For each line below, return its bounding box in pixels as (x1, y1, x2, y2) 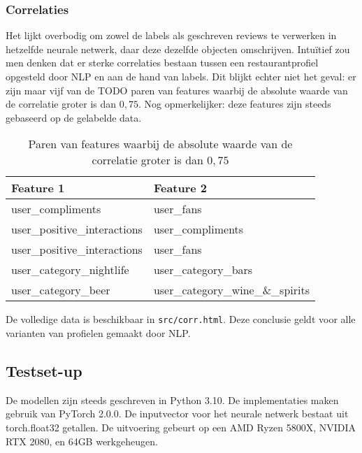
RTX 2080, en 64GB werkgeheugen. (6, 433, 158, 448)
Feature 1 (11, 180, 65, 196)
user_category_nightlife (11, 261, 129, 278)
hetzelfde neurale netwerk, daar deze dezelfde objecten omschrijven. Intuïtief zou (6, 41, 350, 56)
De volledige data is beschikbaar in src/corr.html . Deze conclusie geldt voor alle (6, 312, 356, 326)
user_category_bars (153, 261, 253, 278)
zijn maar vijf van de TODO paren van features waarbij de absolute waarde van (6, 82, 348, 97)
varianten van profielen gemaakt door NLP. (6, 326, 191, 340)
